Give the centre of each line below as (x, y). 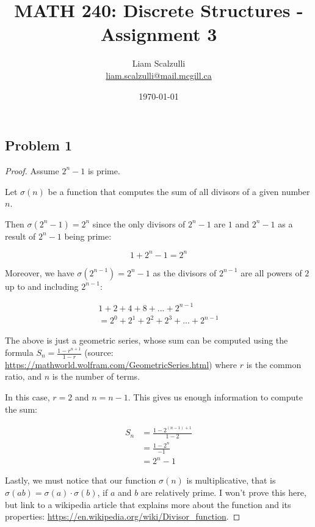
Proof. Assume (32, 170)
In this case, (27, 397)
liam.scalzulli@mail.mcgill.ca (159, 75)
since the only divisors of (139, 223)
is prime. (104, 170)
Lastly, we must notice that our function (81, 480)
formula (19, 352)
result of (20, 236)
